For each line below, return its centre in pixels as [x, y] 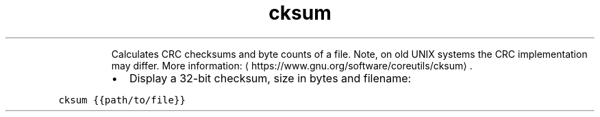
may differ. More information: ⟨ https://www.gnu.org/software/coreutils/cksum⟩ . [292, 65]
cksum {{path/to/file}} [122, 100]
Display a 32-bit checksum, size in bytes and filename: [270, 78]
